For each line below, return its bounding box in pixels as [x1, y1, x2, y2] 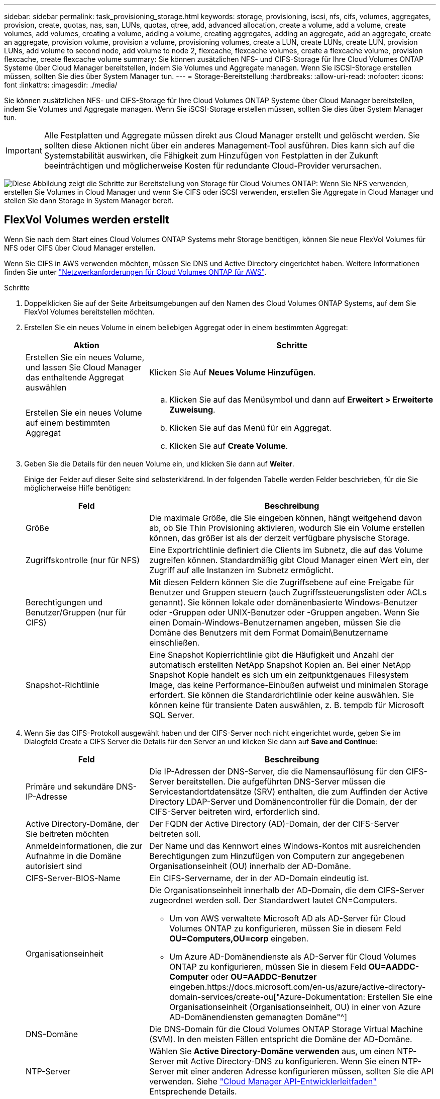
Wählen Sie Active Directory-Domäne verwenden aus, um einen [149, 1046, 395, 1056]
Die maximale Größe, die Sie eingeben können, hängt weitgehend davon [149, 512, 422, 523]
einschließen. [149, 637, 200, 648]
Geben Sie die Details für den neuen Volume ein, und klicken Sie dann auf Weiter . [24, 459, 294, 468]
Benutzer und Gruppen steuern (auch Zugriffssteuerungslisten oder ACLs [149, 587, 427, 597]
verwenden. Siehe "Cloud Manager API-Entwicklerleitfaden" [149, 1076, 377, 1086]
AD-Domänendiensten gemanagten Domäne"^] [169, 1011, 348, 1022]
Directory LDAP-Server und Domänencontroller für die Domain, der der [149, 796, 417, 807]
